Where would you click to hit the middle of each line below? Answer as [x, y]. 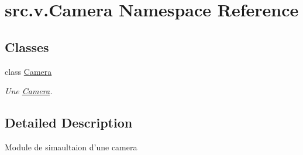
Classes [27, 46]
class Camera [28, 71]
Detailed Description [69, 123]
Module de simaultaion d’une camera [71, 147]
